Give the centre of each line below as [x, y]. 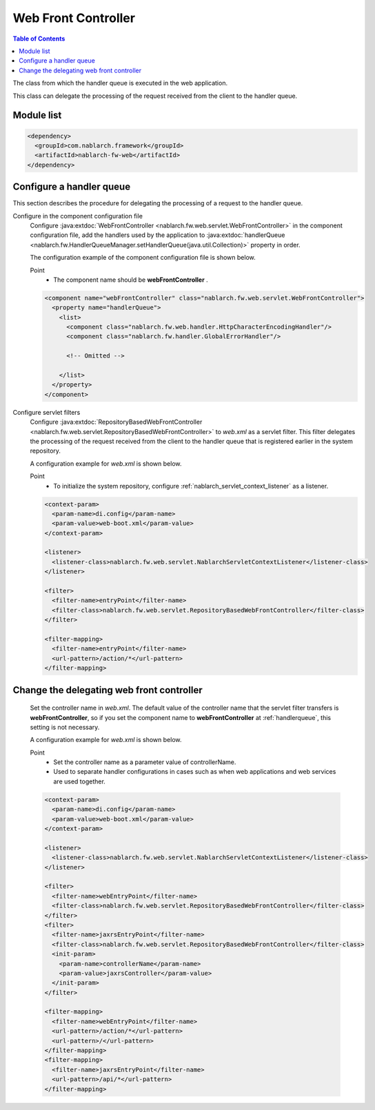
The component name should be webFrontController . [131, 280]
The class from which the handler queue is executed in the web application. [120, 83]
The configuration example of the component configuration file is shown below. [143, 258]
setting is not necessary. [65, 727]
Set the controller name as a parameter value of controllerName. [145, 762]
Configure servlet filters [47, 412]
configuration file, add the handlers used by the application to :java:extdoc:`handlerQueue [158, 235]
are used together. [80, 781]
